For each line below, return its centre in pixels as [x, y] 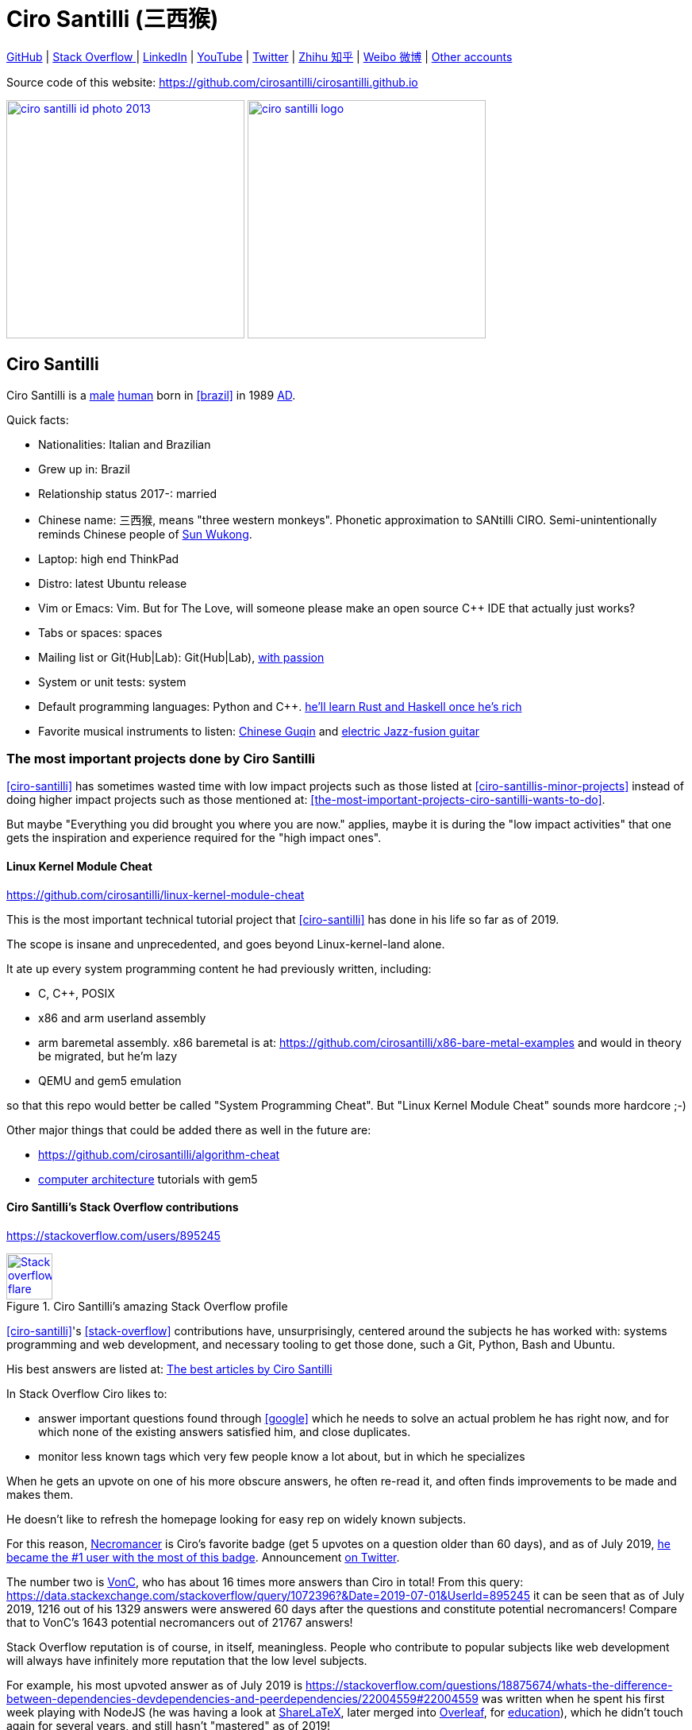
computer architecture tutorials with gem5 [148, 1179]
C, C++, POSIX [77, 993]
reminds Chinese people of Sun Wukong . [145, 534]
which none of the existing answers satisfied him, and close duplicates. [225, 1431]
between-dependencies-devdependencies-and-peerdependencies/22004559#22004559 [242, 1698]
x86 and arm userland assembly [122, 1018]
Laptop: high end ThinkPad [109, 558]
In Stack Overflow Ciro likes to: [87, 1393]
